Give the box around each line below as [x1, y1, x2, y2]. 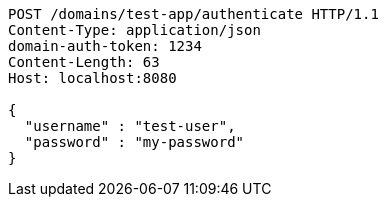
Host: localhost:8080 [8, 70, 177, 86]
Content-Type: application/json [8, 22, 261, 38]
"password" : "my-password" [24, 134, 245, 150]
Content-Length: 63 [8, 54, 160, 70]
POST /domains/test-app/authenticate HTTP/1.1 [8, 6, 379, 22]
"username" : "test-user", [24, 118, 236, 134]
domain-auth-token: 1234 [8, 38, 202, 54]
